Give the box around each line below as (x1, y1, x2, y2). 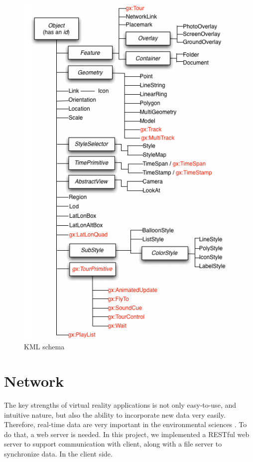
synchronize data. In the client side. (4, 448, 113, 459)
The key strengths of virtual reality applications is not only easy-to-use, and (4, 400, 237, 410)
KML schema (24, 341, 65, 352)
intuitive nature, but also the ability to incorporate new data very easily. (4, 409, 226, 420)
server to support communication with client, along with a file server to (4, 439, 222, 449)
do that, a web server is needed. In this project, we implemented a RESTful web (4, 429, 250, 439)
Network (4, 371, 64, 391)
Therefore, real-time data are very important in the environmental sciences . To (4, 419, 247, 430)
